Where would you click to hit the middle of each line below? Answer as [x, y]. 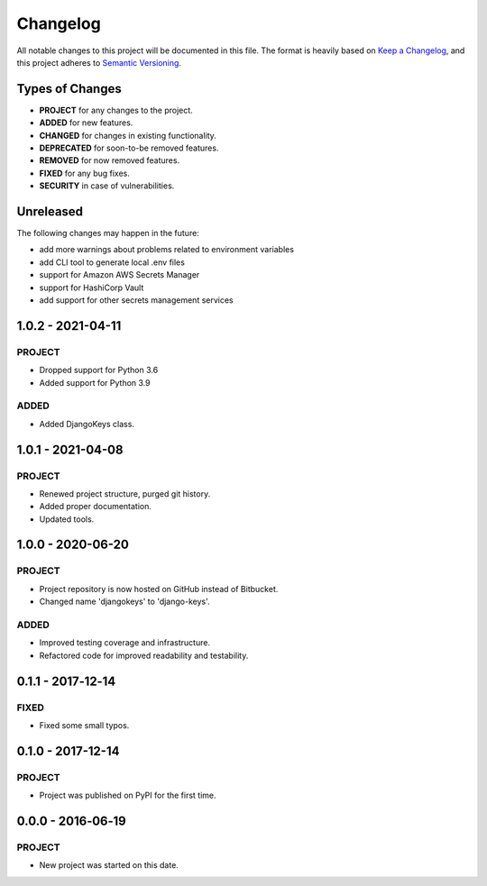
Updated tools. [67, 519]
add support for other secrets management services [136, 300]
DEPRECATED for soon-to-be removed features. [129, 148]
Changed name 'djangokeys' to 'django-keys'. [124, 602]
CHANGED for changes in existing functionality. [128, 135]
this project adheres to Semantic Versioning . [99, 62]
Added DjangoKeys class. [87, 424]
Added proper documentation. [96, 507]
